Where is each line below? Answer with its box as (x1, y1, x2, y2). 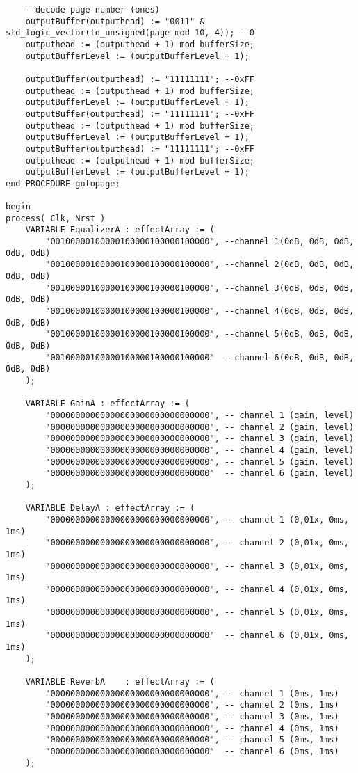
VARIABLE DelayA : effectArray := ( (25, 503, 195, 513)
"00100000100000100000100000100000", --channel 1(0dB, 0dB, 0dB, (45, 237, 355, 247)
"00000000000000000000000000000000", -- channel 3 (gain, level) (45, 433, 355, 444)
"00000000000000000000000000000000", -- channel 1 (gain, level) (45, 410, 355, 420)
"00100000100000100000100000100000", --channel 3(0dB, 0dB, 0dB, (45, 282, 355, 293)
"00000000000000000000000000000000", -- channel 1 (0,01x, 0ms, (45, 514, 349, 525)
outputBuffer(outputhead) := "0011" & (25, 16, 205, 26)
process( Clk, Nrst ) (6, 213, 106, 223)
